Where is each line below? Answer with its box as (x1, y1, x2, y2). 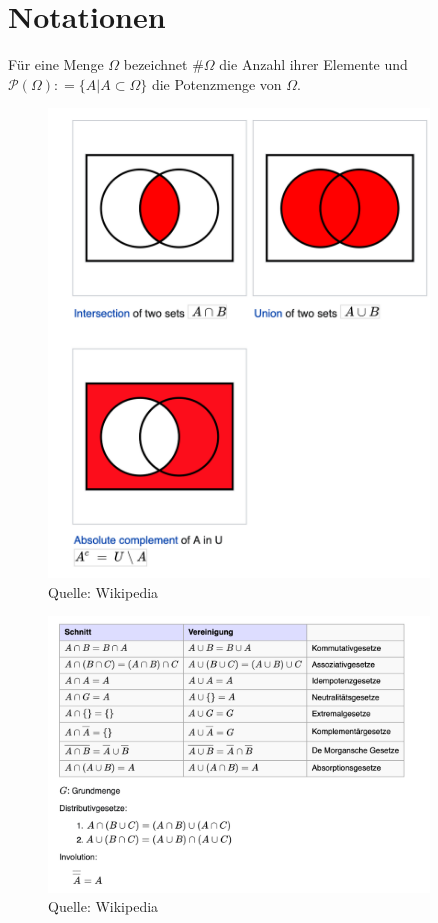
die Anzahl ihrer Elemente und (219, 54, 408, 75)
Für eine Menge (8, 54, 104, 75)
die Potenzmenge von (151, 73, 282, 94)
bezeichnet (123, 54, 188, 75)
